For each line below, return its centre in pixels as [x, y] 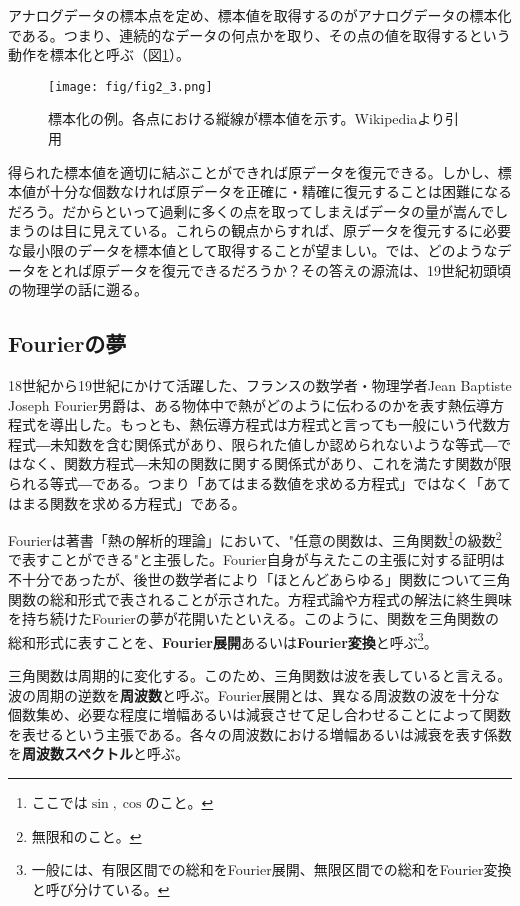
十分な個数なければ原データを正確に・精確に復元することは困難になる [280, 191]
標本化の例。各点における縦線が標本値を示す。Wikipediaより [246, 118]
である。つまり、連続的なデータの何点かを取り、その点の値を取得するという [259, 34]
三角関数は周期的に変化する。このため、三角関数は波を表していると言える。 [260, 675]
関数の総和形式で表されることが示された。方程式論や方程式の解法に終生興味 [260, 598]
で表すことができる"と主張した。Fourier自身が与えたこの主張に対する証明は [256, 559]
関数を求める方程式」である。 [147, 502]
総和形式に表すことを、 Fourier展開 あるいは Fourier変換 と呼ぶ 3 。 [223, 640]
